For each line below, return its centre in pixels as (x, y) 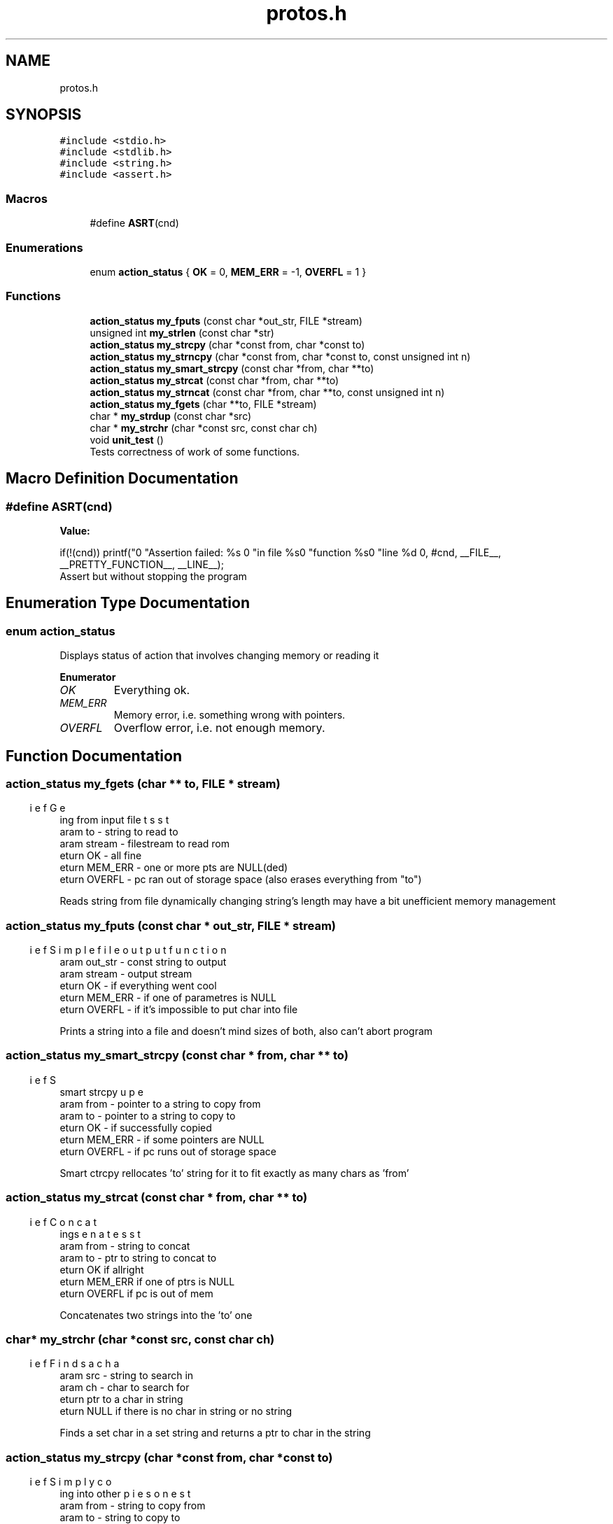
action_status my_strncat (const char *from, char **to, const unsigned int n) (267, 392)
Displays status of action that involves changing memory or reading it (219, 656)
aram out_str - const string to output (143, 962)
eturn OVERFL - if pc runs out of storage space (168, 1151)
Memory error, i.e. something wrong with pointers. (230, 715)
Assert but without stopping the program (153, 576)
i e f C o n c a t (63, 1222)
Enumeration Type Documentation (128, 603)
